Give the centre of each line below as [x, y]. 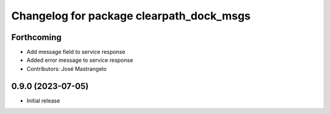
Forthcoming [36, 37]
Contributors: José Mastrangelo [67, 69]
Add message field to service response [76, 52]
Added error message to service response [80, 60]
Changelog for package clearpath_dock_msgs [131, 16]
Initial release [43, 101]
